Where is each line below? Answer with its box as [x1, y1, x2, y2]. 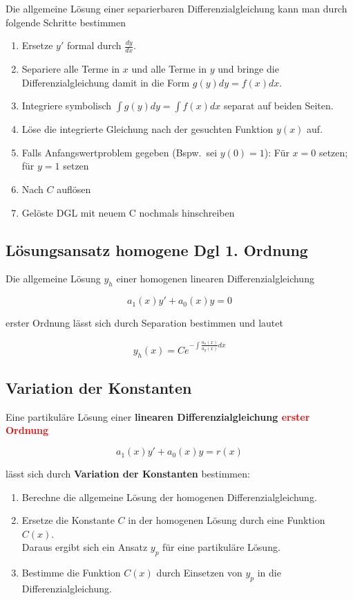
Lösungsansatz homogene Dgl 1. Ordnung [6, 239, 308, 260]
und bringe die [218, 62, 279, 76]
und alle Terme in [131, 62, 207, 76]
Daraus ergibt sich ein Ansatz [21, 540, 148, 554]
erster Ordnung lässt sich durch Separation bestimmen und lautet [6, 316, 283, 330]
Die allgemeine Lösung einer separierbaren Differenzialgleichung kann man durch [6, 1, 347, 15]
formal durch [66, 38, 122, 53]
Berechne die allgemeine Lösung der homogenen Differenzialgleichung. [21, 489, 317, 504]
